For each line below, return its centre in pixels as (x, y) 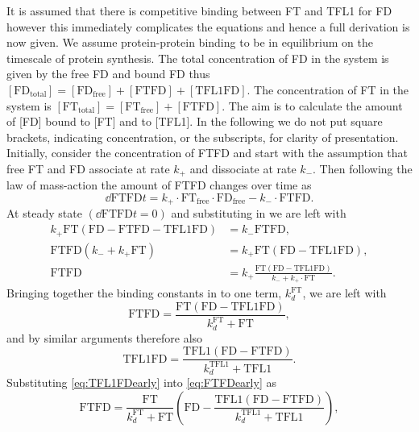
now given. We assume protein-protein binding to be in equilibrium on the (190, 42)
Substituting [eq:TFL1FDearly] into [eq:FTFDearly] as (141, 382)
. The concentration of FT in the (328, 89)
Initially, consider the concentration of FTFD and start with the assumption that (207, 153)
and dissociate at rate (243, 168)
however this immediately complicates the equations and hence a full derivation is (208, 26)
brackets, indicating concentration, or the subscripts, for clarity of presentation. (203, 137)
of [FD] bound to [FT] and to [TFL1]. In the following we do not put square (195, 121)
